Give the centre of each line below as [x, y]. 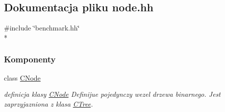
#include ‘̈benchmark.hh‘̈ [42, 28]
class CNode [22, 77]
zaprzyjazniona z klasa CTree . [49, 103]
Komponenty [30, 59]
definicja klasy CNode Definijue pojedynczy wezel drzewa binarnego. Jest [112, 94]
